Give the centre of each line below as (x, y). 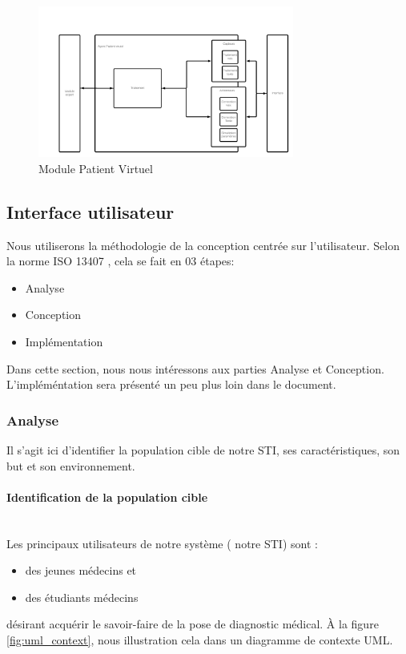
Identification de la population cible (107, 497)
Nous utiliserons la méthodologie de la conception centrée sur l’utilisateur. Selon (203, 245)
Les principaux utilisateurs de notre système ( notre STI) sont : (162, 543)
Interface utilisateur (90, 211)
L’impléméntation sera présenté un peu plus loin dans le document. (171, 384)
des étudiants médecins (82, 597)
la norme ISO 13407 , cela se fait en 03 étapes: (121, 261)
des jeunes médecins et (81, 570)
